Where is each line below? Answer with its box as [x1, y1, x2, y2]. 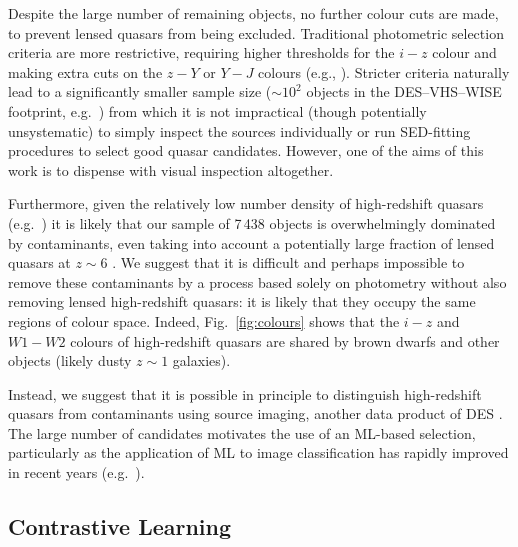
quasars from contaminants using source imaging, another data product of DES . [8, 403, 503, 424]
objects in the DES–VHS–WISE [306, 81, 502, 102]
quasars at [8, 252, 71, 273]
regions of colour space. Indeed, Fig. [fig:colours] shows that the [8, 310, 400, 331]
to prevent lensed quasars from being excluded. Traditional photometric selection [8, 22, 504, 43]
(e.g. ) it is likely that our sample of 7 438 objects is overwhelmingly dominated [8, 212, 496, 233]
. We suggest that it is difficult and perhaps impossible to [112, 252, 465, 273]
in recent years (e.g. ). [8, 462, 145, 483]
